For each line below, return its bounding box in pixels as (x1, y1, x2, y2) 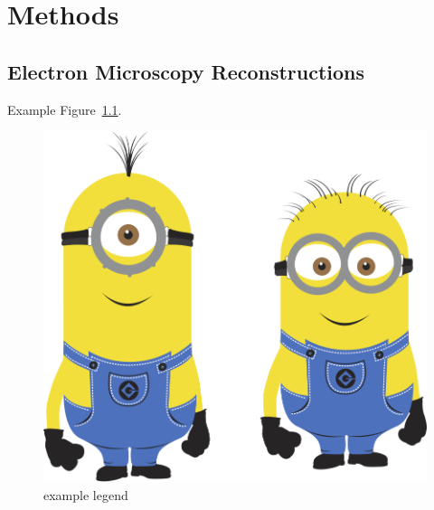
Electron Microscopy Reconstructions (7, 57, 365, 85)
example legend (43, 485, 128, 504)
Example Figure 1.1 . (7, 99, 122, 118)
